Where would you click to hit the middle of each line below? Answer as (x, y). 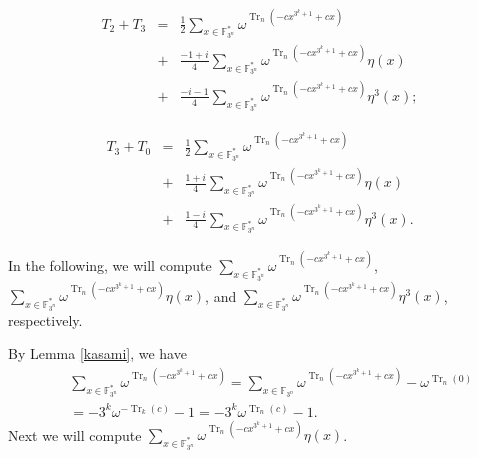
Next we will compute (75, 434)
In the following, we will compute (110, 264)
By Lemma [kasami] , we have (97, 353)
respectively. (45, 319)
